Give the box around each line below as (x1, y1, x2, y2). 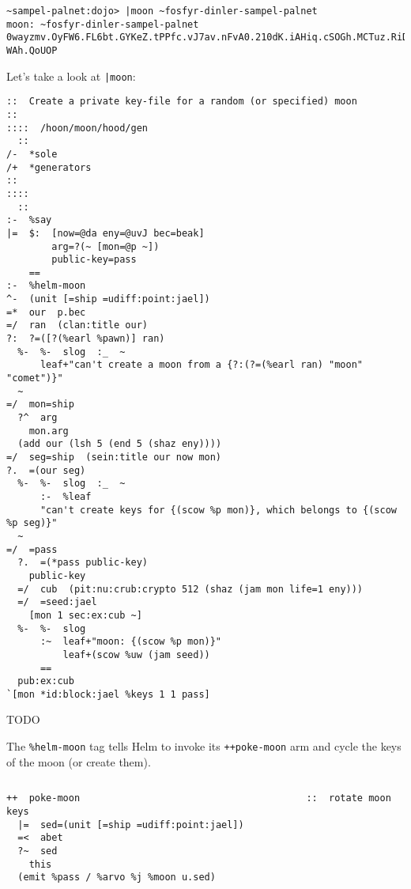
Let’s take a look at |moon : (6, 67, 136, 84)
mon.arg (28, 425, 69, 437)
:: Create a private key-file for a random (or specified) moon (6, 96, 357, 108)
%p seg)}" (6, 517, 58, 529)
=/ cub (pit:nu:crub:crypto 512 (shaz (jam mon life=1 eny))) (17, 583, 364, 595)
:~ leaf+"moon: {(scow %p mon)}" (40, 636, 222, 648)
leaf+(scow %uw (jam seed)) (62, 649, 210, 660)
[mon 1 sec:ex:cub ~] (28, 609, 142, 621)
